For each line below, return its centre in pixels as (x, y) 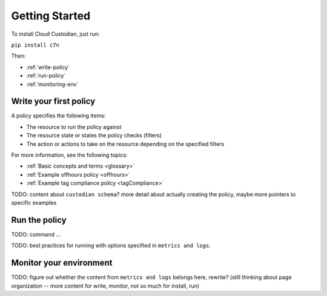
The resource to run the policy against (74, 127)
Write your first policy (53, 101)
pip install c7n (35, 45)
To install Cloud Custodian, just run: (55, 34)
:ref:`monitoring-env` (52, 84)
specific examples (34, 202)
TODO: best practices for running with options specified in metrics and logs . (111, 246)
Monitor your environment (62, 263)
